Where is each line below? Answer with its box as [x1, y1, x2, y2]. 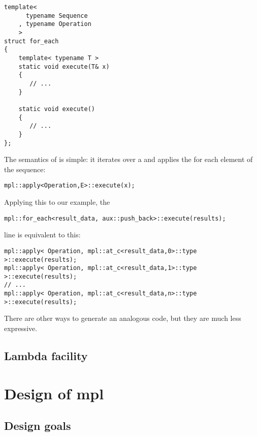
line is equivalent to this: [4, 229, 81, 240]
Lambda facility [4, 348, 88, 364]
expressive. [4, 323, 38, 334]
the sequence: [4, 163, 46, 174]
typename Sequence [25, 12, 88, 19]
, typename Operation [18, 20, 91, 28]
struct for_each [4, 37, 59, 45]
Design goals [4, 418, 71, 433]
